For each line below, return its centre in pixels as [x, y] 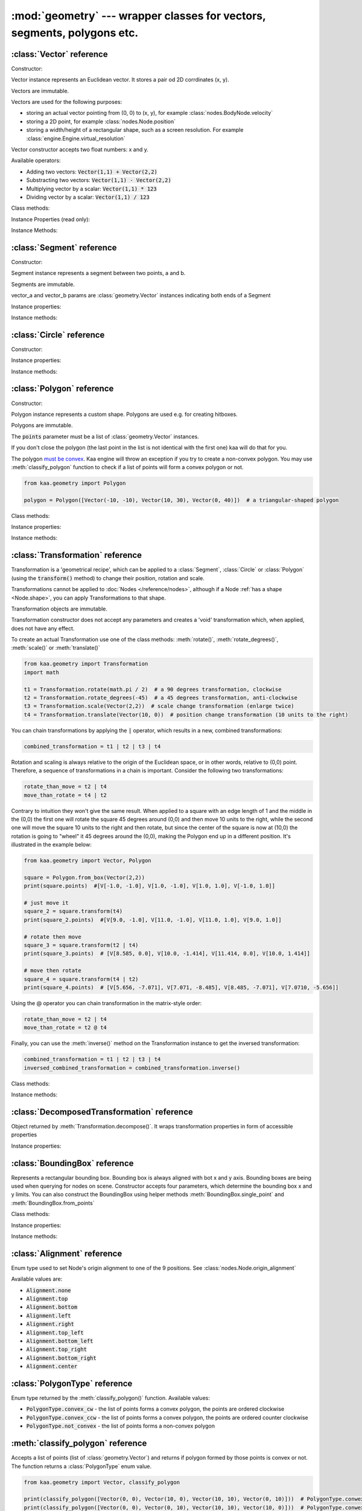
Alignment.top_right [57, 1350]
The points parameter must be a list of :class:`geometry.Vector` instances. [105, 436]
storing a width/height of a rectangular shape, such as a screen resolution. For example [135, 130]
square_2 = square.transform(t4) [73, 911]
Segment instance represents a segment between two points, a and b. [98, 273]
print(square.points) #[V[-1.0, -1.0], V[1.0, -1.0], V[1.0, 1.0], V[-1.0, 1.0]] [150, 886]
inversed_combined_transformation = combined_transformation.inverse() [132, 1068]
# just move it [46, 903]
